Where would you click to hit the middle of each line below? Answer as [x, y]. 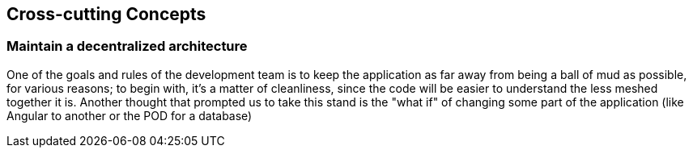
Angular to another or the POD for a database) [130, 115]
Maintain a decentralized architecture [127, 46]
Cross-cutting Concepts [106, 14]
